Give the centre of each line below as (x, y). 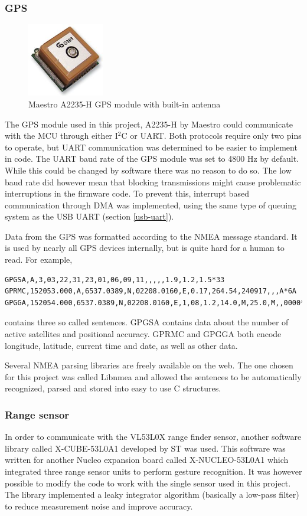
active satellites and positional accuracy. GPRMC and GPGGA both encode (143, 334)
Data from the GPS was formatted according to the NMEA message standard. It (151, 236)
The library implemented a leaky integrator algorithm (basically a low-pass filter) (152, 494)
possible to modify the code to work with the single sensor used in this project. (148, 483)
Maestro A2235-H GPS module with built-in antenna (125, 104)
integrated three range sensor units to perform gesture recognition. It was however (153, 471)
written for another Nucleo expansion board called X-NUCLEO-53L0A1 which (147, 460)
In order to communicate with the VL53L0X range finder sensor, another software (153, 437)
